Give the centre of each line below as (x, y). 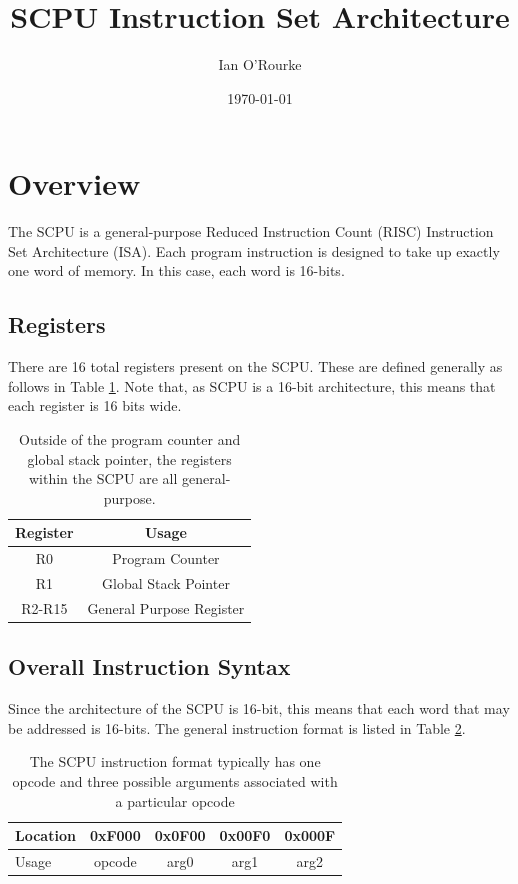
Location (45, 835)
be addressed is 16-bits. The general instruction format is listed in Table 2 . (237, 727)
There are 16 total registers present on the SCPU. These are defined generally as (255, 366)
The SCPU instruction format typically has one (175, 761)
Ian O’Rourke (260, 64)
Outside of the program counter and (130, 439)
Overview (74, 183)
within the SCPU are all (103, 478)
